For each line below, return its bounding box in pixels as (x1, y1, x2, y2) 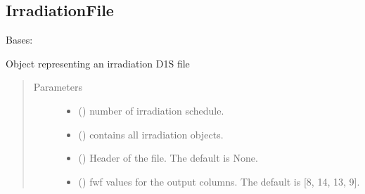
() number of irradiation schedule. (78, 103, 224, 117)
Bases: (6, 32, 33, 47)
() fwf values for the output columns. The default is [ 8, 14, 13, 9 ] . (78, 174, 360, 188)
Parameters (33, 79, 82, 94)
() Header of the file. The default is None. (78, 150, 258, 165)
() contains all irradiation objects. (78, 127, 224, 141)
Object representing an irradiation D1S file (6, 56, 190, 70)
